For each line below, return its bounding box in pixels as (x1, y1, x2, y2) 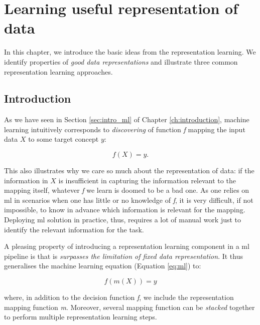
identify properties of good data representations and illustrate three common (4, 56, 238, 67)
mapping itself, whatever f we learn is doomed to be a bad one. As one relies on (4, 185, 249, 195)
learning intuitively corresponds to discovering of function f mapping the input (4, 124, 245, 134)
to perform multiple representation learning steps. (4, 311, 157, 322)
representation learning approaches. (4, 66, 113, 77)
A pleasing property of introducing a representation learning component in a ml (4, 241, 249, 251)
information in (4, 175, 48, 185)
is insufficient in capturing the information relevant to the (58, 175, 236, 185)
